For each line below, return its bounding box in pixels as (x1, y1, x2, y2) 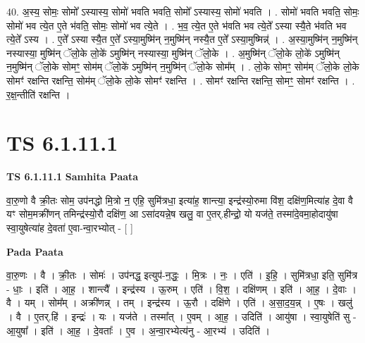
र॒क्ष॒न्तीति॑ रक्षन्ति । (6, 87, 70, 101)
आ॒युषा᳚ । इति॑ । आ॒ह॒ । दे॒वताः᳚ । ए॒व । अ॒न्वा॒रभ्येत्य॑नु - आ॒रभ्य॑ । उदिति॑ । (6, 323, 271, 337)
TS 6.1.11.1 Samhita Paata (6, 169, 139, 184)
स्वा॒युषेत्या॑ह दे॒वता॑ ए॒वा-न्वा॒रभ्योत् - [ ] (6, 220, 133, 235)
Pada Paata (6, 244, 63, 258)
